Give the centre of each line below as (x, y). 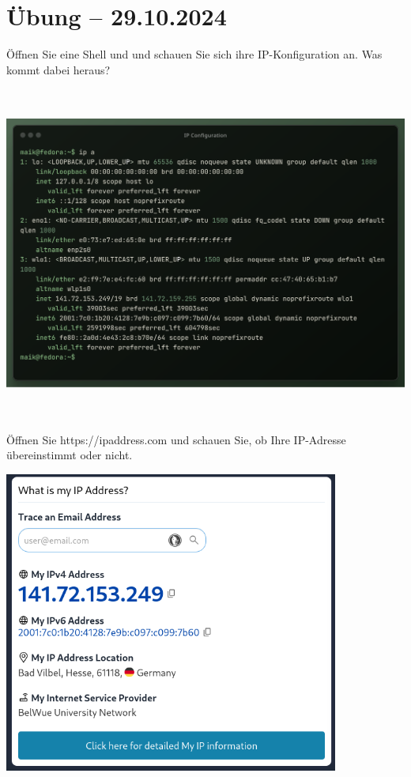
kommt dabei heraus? (58, 69)
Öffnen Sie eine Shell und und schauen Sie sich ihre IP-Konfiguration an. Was (194, 54)
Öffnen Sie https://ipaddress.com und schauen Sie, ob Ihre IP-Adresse (176, 439)
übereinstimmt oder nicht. (70, 455)
